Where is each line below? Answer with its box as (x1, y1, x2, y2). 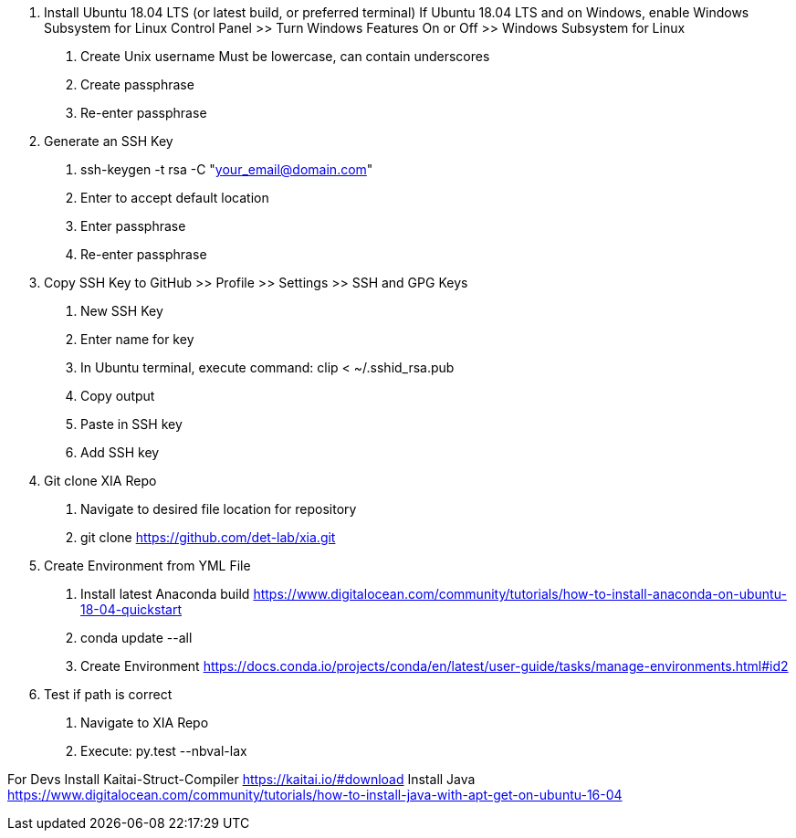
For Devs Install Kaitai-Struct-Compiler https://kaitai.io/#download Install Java (7, 771, 476, 787)
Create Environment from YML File (44, 558, 251, 573)
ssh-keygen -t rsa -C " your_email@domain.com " (80, 162, 373, 177)
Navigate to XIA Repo (80, 715, 209, 730)
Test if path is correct (44, 686, 173, 702)
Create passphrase (80, 77, 194, 92)
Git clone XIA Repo (44, 473, 157, 488)
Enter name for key (80, 331, 194, 347)
